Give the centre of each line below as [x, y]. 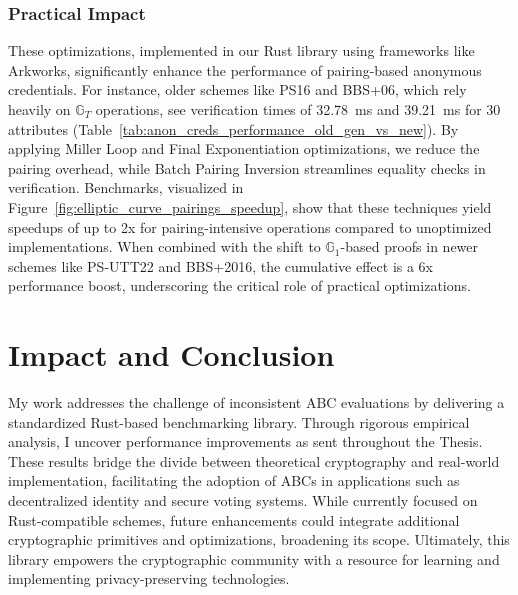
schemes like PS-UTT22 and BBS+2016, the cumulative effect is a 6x [221, 265]
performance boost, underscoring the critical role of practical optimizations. [239, 285]
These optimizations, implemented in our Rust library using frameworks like [241, 50]
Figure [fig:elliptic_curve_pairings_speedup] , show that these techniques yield [250, 206]
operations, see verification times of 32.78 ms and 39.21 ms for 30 [298, 109]
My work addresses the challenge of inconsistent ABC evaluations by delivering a [256, 402]
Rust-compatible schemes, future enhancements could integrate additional [234, 519]
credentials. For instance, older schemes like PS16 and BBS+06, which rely [237, 89]
